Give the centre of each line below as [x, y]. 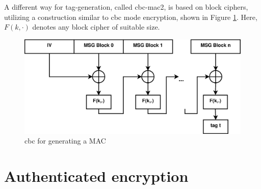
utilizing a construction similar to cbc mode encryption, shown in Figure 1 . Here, [131, 17]
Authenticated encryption [96, 176]
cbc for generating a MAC [65, 141]
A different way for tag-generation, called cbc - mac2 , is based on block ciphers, [126, 7]
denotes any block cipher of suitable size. [96, 27]
